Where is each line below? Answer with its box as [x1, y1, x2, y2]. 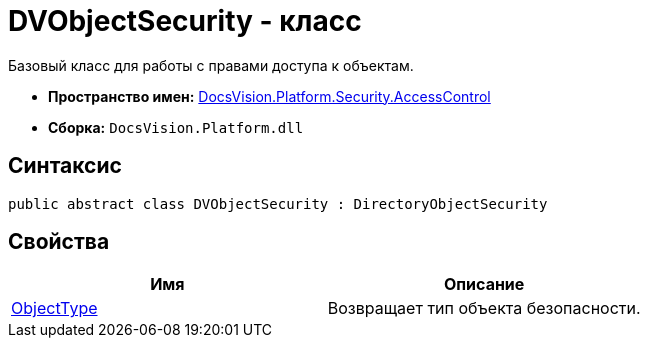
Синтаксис [8, 153, 122, 179]
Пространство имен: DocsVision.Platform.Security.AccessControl [48, 87, 491, 105]
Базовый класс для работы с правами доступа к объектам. [8, 56, 414, 74]
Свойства [8, 229, 110, 255]
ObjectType [11, 298, 98, 319]
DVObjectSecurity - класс [8, 4, 362, 38]
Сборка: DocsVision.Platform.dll [48, 118, 304, 136]
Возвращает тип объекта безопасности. [327, 298, 641, 319]
